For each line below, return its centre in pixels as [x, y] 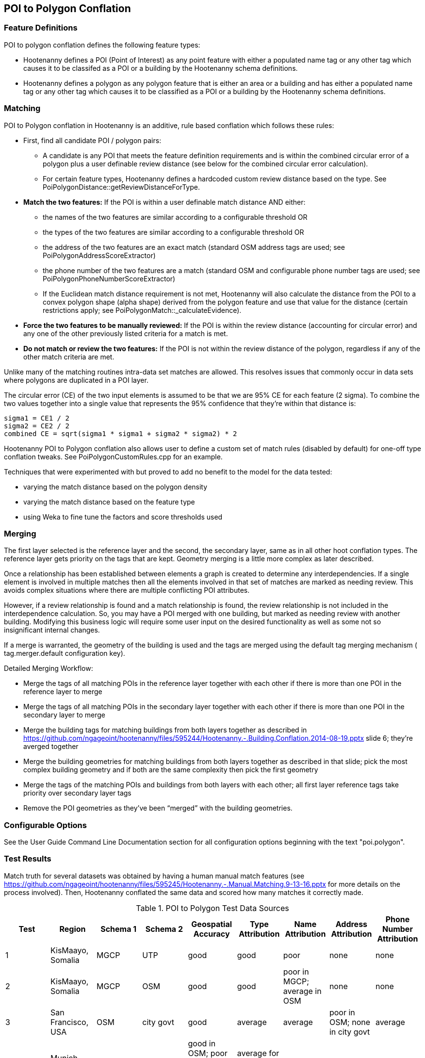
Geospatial [212, 924]
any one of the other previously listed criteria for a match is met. [126, 333]
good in [202, 1043]
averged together [51, 747]
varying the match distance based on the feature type [109, 502]
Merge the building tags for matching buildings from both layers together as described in [165, 730]
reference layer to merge [63, 692]
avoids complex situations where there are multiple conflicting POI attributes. [127, 590]
